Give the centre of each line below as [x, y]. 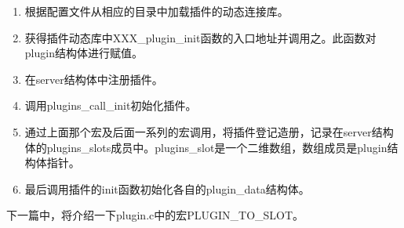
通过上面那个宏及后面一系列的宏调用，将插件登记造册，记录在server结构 [209, 131]
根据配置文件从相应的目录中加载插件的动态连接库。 [157, 11]
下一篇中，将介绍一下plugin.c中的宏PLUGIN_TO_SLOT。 [155, 215]
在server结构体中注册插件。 [94, 79]
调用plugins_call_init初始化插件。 [111, 105]
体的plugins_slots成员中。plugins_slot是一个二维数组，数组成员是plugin [206, 147]
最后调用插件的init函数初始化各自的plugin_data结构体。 [167, 188]
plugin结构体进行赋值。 [84, 53]
